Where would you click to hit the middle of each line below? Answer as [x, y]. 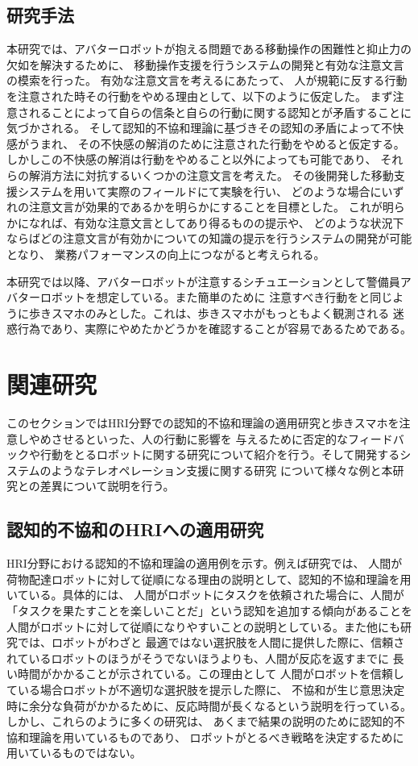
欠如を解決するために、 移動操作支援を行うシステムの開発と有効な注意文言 [205, 64]
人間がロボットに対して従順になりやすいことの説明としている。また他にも [204, 626]
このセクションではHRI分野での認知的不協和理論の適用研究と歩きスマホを [203, 423]
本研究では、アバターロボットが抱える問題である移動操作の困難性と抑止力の [209, 49]
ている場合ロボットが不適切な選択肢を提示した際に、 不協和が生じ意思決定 [206, 689]
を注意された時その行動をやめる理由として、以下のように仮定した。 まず [200, 96]
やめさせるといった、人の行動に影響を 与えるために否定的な [188, 438]
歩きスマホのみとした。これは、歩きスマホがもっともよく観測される [209, 312]
